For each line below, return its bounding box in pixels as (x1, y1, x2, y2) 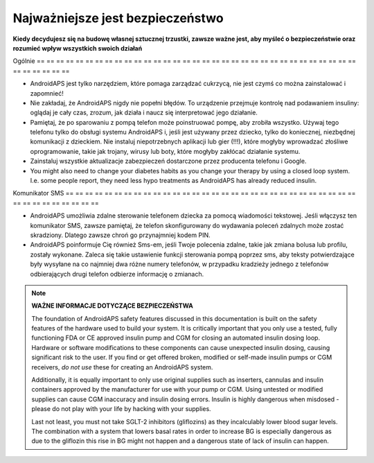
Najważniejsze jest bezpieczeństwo (12, 10, 224, 26)
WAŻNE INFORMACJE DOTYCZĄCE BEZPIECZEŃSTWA (31, 302, 193, 310)
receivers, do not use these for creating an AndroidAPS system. (31, 362, 213, 371)
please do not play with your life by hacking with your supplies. (31, 405, 211, 413)
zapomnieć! (30, 89, 64, 97)
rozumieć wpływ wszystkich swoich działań (12, 44, 143, 52)
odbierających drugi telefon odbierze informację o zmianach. (30, 270, 204, 278)
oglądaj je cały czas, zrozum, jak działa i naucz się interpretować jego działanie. (30, 108, 258, 117)
